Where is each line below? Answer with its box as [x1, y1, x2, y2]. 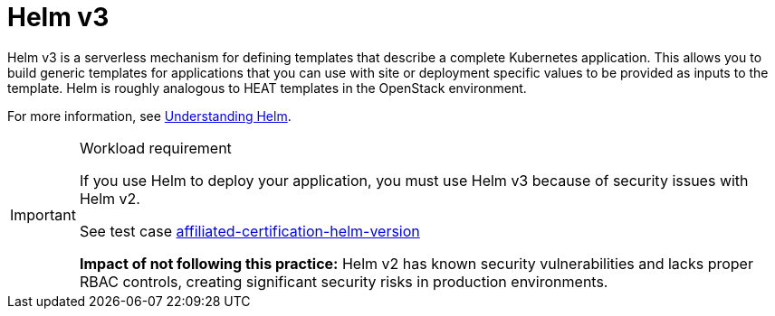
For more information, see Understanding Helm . [7, 107, 292, 124]
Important [10, 205, 76, 224]
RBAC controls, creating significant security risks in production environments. [79, 272, 608, 291]
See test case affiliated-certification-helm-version [79, 221, 420, 240]
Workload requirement [79, 138, 232, 157]
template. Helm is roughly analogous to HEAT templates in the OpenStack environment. [7, 79, 527, 96]
